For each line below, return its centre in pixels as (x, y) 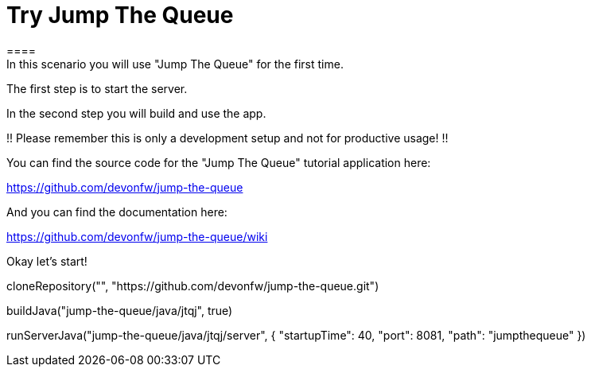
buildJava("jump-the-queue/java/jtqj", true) (120, 310)
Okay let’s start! (47, 261)
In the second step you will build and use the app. (136, 113)
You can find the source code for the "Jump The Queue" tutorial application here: (219, 162)
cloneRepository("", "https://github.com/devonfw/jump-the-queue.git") (193, 286)
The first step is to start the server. (97, 88)
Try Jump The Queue (120, 15)
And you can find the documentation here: (117, 212)
